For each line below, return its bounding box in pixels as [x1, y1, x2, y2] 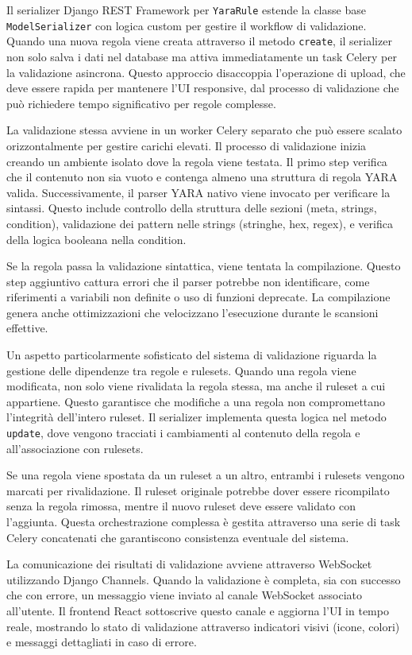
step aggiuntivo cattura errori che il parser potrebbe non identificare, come [6, 273, 370, 289]
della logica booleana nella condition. [6, 231, 187, 247]
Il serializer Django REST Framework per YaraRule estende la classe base [6, 2, 366, 17]
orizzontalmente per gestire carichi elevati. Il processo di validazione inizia [6, 137, 367, 153]
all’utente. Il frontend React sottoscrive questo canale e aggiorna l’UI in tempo [6, 603, 389, 619]
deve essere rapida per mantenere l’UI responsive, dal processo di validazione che [6, 79, 399, 96]
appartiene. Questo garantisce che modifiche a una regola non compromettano [6, 393, 386, 409]
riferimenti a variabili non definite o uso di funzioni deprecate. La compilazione [6, 289, 391, 305]
